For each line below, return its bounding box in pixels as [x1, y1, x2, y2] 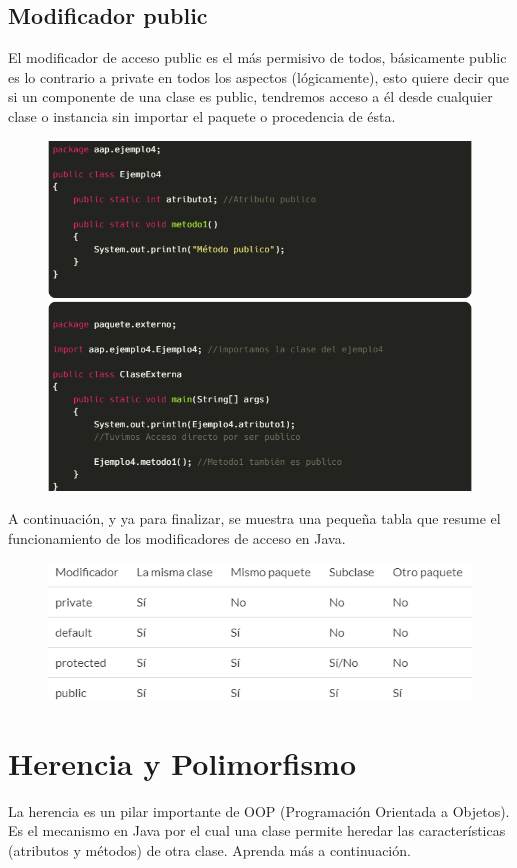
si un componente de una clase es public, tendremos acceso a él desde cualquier [8, 86, 493, 107]
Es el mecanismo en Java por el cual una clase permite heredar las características [8, 820, 506, 841]
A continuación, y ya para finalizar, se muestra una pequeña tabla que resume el [8, 508, 501, 529]
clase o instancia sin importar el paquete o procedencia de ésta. [8, 105, 396, 126]
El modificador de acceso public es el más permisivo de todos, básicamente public [8, 47, 507, 68]
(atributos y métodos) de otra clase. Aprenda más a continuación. [8, 840, 411, 861]
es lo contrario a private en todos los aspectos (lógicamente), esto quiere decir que [8, 66, 510, 87]
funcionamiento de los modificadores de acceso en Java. [8, 527, 346, 548]
